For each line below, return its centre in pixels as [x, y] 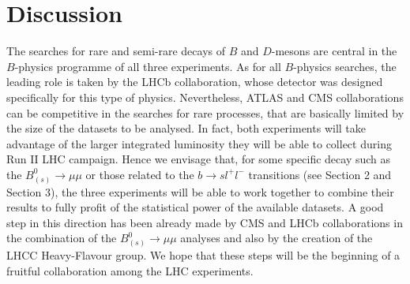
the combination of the [62, 238]
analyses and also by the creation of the [276, 238]
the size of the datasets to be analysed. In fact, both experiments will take [186, 128]
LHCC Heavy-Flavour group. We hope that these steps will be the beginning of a [203, 255]
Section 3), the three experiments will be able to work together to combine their [200, 191]
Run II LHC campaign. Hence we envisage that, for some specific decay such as [199, 159]
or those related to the [140, 174]
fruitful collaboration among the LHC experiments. [130, 270]
